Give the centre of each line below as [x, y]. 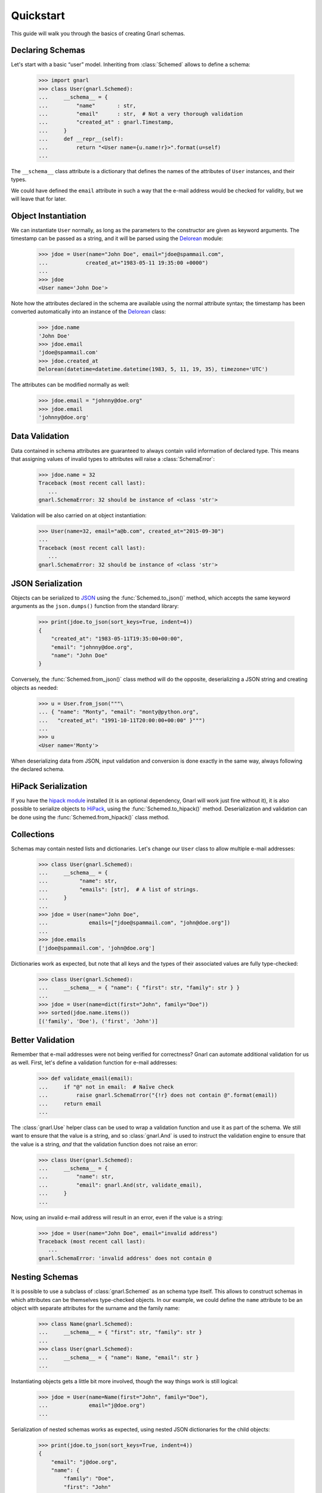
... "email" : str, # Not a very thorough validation [141, 114]
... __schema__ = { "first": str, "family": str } [120, 1332]
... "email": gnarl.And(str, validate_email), [120, 1185]
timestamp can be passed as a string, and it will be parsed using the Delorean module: [117, 238]
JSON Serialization [47, 583]
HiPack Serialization [49, 786]
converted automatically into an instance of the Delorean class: [89, 312]
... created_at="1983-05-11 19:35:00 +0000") [123, 262]
